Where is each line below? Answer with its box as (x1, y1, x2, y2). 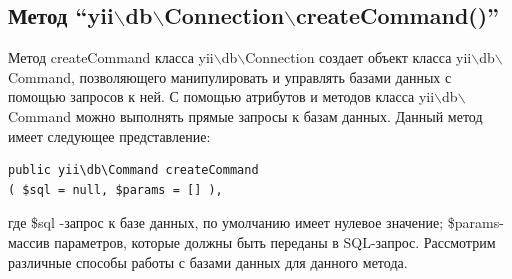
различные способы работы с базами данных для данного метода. (8, 251, 408, 272)
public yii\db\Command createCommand (8, 163, 259, 178)
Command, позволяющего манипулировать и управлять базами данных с (8, 66, 452, 87)
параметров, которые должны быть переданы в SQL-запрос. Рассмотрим (54, 231, 496, 252)
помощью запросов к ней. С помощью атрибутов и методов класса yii (8, 86, 435, 107)
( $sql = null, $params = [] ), (8, 182, 223, 197)
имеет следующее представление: (8, 125, 211, 146)
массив (8, 231, 50, 252)
